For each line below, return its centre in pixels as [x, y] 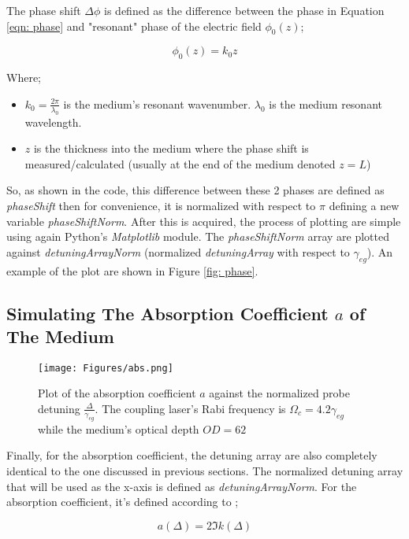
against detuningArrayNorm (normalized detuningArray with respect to [178, 251]
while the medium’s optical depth [119, 428]
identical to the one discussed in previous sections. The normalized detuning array [205, 470]
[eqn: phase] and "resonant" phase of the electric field [134, 26]
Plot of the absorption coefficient [117, 393]
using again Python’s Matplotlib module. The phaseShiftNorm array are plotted [198, 236]
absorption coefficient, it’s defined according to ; [123, 502]
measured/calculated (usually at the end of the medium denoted [180, 163]
